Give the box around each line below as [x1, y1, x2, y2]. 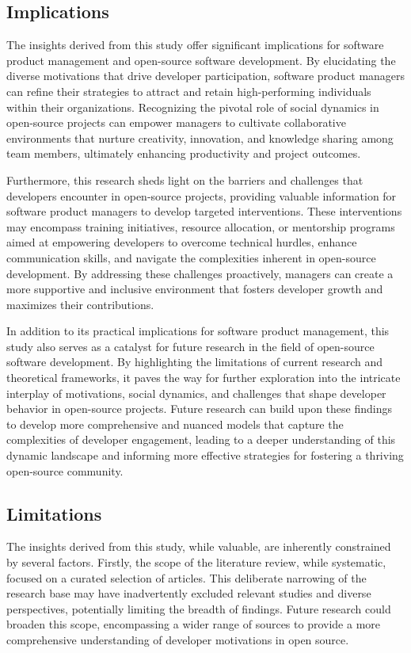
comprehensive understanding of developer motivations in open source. [6, 632, 349, 647]
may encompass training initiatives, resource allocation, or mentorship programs [6, 218, 395, 235]
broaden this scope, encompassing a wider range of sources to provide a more [6, 616, 380, 632]
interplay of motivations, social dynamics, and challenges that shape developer [6, 384, 386, 401]
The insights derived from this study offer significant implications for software [6, 36, 384, 53]
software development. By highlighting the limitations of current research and [6, 353, 383, 370]
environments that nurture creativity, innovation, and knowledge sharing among [6, 129, 394, 146]
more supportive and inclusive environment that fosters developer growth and [6, 281, 383, 297]
